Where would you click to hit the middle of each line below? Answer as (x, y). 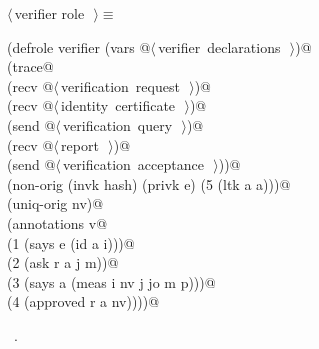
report (80, 144)
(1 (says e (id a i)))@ (71, 242)
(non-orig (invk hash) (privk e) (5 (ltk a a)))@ (149, 183)
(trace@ (30, 66)
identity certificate (118, 105)
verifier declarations (219, 46)
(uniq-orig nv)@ (55, 203)
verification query (118, 124)
